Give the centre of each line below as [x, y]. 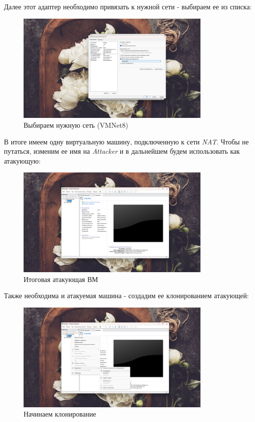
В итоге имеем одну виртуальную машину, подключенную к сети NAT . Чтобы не [127, 141]
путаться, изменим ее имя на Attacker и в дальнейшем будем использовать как [122, 151]
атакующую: [22, 160]
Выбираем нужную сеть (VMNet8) [76, 125]
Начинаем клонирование [60, 414]
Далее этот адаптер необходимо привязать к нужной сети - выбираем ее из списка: [128, 6]
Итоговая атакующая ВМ [61, 279]
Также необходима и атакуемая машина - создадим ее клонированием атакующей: [127, 295]
